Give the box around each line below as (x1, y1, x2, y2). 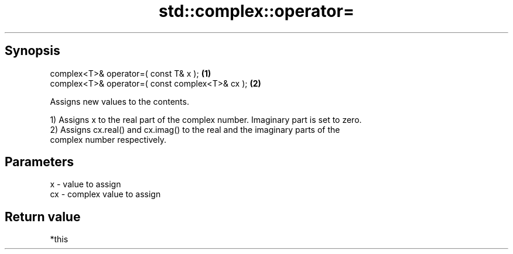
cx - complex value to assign (50, 189, 161, 200)
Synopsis (5, 43, 60, 59)
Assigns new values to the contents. (50, 96, 189, 107)
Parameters (5, 155, 74, 170)
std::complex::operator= (159, 1, 354, 21)
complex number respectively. (50, 134, 166, 145)
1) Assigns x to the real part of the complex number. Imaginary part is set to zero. (50, 114, 362, 125)
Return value (5, 209, 81, 224)
